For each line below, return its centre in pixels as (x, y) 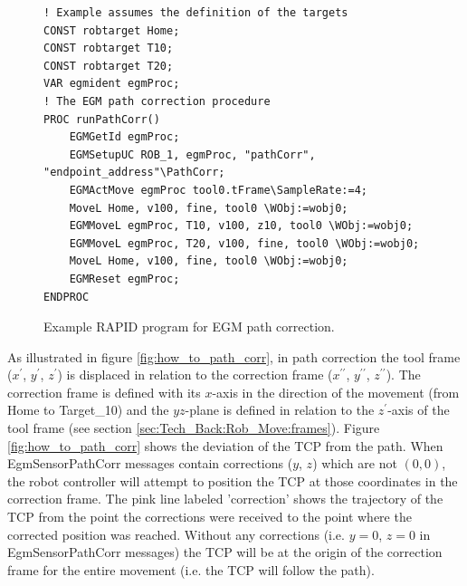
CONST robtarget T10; (109, 48)
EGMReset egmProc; (124, 279)
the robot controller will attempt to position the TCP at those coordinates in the (233, 480)
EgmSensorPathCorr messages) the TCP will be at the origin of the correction (225, 552)
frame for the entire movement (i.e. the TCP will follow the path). (191, 569)
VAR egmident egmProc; (112, 84)
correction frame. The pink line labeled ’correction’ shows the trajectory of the (225, 499)
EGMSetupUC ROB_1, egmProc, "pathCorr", (192, 154)
